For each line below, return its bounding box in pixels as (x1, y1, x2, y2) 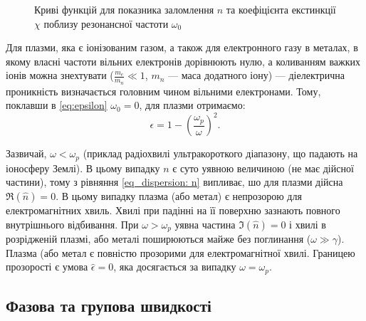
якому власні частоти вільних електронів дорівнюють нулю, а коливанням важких (6, 53, 360, 68)
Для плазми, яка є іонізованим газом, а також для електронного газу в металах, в (6, 40, 358, 55)
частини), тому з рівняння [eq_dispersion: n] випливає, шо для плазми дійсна (6, 174, 343, 189)
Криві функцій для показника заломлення (34, 2, 214, 16)
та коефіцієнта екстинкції (226, 2, 336, 16)
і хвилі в (289, 216, 326, 231)
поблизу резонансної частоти (43, 16, 169, 31)
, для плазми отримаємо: (139, 98, 246, 112)
